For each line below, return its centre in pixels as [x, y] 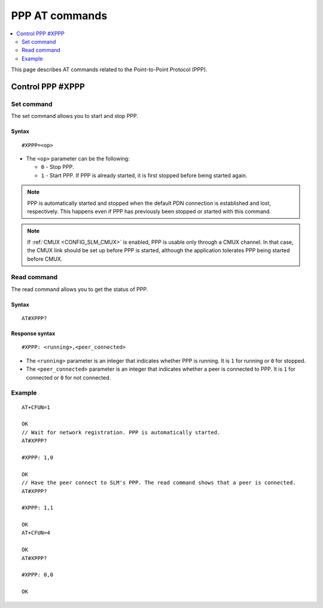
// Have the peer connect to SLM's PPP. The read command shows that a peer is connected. [159, 483]
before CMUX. [45, 259]
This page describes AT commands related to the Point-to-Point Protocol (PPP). [109, 69]
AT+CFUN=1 [36, 407]
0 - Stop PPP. [57, 167]
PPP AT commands [59, 16]
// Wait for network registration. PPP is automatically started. [121, 432]
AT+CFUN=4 [36, 533]
